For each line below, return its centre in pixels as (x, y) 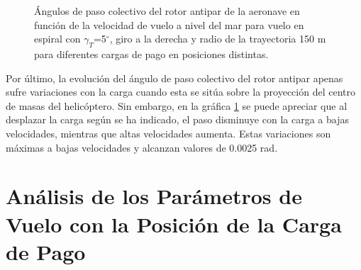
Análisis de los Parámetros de (154, 196)
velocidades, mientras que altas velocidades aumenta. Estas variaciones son (168, 133)
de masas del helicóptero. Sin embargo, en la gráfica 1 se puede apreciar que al (177, 105)
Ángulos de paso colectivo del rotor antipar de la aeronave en (167, 11)
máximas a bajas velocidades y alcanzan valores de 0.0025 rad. (142, 147)
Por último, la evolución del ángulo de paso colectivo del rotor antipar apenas (174, 78)
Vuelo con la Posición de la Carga (174, 224)
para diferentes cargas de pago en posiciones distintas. (151, 54)
